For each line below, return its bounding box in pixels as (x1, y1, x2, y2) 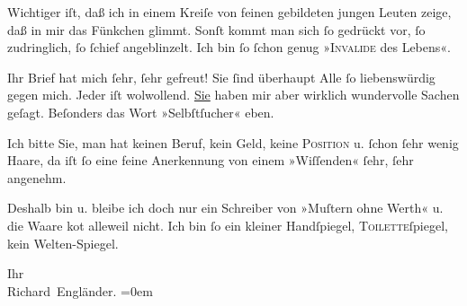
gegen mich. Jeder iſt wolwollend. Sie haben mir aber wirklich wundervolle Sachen (7, 85, 460, 104)
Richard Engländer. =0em (7, 281, 153, 300)
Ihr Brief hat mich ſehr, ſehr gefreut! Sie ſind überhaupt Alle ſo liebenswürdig (7, 67, 436, 86)
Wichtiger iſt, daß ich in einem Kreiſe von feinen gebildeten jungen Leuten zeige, (7, 3, 452, 21)
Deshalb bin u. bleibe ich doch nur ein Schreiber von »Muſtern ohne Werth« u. (7, 198, 444, 217)
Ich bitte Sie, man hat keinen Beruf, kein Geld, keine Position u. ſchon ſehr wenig (7, 133, 459, 152)
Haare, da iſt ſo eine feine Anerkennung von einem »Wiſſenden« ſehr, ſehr (7, 151, 414, 170)
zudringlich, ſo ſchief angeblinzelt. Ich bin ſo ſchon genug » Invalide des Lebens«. (7, 38, 451, 57)
